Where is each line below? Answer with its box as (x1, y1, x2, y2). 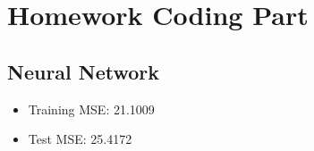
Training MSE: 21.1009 (28, 99, 155, 118)
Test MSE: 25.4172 (28, 130, 132, 148)
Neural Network (7, 57, 160, 85)
